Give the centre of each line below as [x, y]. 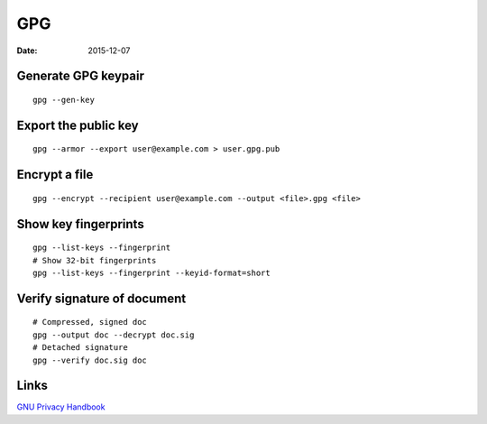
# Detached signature [80, 348]
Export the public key [78, 125]
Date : [27, 51]
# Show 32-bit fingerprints [95, 260]
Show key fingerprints [80, 224]
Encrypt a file [55, 175]
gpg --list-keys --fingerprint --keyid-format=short [152, 272]
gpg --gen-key [64, 100]
